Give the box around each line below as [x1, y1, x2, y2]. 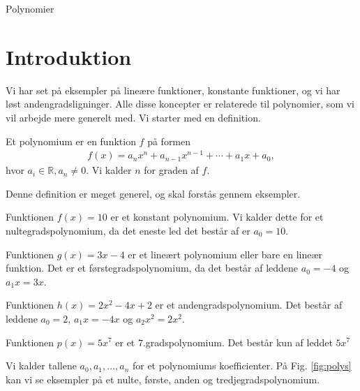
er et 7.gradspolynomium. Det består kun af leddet [115, 334, 333, 349]
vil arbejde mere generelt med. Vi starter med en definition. [6, 110, 261, 124]
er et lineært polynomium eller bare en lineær [128, 246, 323, 261]
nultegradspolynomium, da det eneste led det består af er [6, 223, 250, 237]
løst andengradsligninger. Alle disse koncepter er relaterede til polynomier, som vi [6, 96, 354, 111]
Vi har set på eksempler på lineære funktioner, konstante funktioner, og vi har [6, 82, 340, 97]
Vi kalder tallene [6, 358, 77, 373]
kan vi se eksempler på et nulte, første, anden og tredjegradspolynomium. [6, 371, 320, 386]
